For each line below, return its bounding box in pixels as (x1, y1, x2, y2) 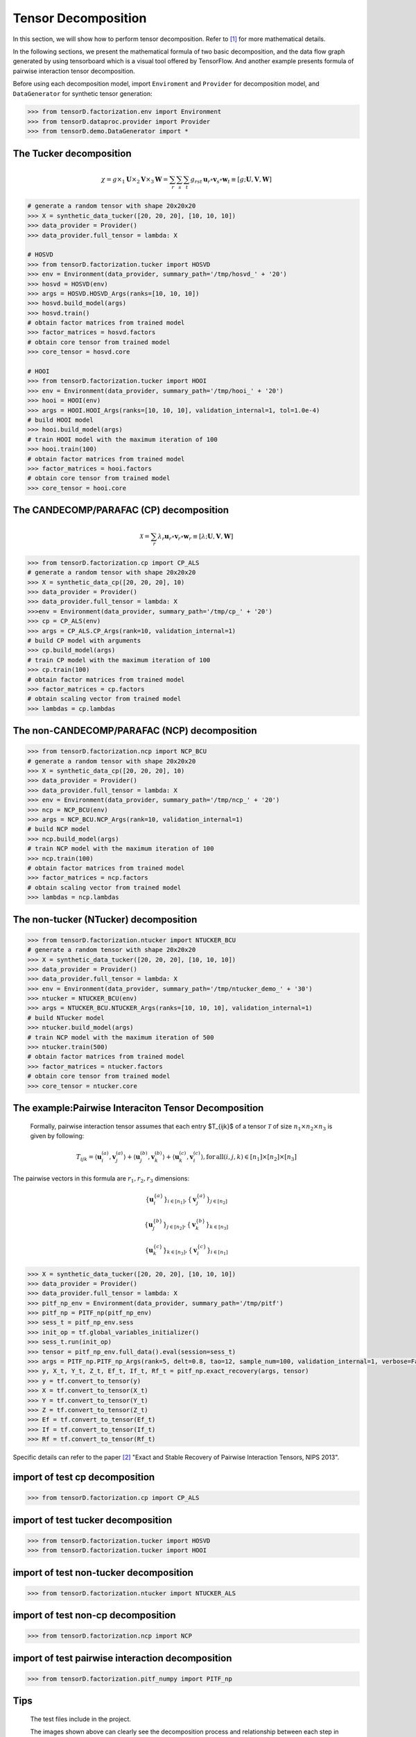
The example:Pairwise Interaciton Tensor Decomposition (12, 1102, 264, 1114)
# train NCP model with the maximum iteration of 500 (27, 1033, 214, 1042)
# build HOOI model (27, 415, 94, 424)
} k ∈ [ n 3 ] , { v (163, 1246, 198, 1257)
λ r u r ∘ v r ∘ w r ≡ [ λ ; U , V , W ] (157, 532, 234, 542)
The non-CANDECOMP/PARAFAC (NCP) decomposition (12, 725, 257, 736)
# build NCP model (27, 825, 90, 833)
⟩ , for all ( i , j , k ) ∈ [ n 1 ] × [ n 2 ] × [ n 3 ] (200, 1153, 297, 1162)
